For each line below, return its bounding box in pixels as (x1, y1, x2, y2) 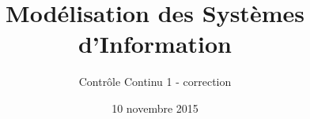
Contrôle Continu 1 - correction (78, 73, 232, 90)
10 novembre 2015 (112, 99, 198, 116)
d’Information (77, 28, 232, 60)
